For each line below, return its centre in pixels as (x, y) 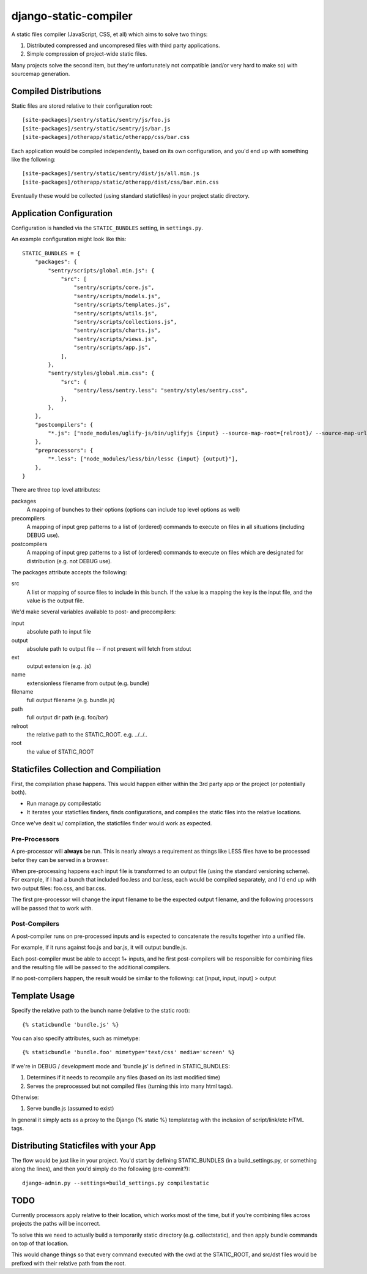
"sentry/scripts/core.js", (114, 287)
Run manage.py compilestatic (64, 804)
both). (19, 792)
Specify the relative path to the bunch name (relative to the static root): (101, 1011)
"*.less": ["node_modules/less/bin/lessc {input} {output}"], (143, 459)
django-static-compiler (72, 16)
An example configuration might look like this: (69, 239)
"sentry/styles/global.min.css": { (101, 373)
